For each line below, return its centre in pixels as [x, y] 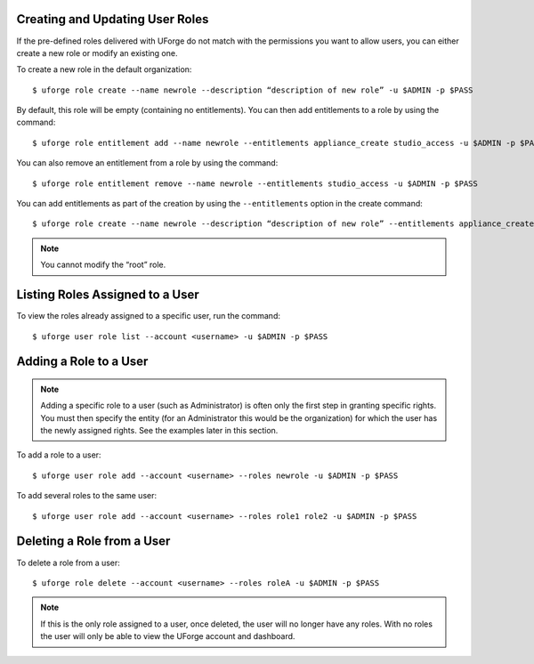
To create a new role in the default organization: [104, 69]
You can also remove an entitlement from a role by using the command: [147, 163]
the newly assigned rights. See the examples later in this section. [159, 431]
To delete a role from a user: [68, 563]
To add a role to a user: [59, 455]
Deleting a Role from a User [93, 542]
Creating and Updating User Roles [113, 19]
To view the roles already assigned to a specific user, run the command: [148, 316]
